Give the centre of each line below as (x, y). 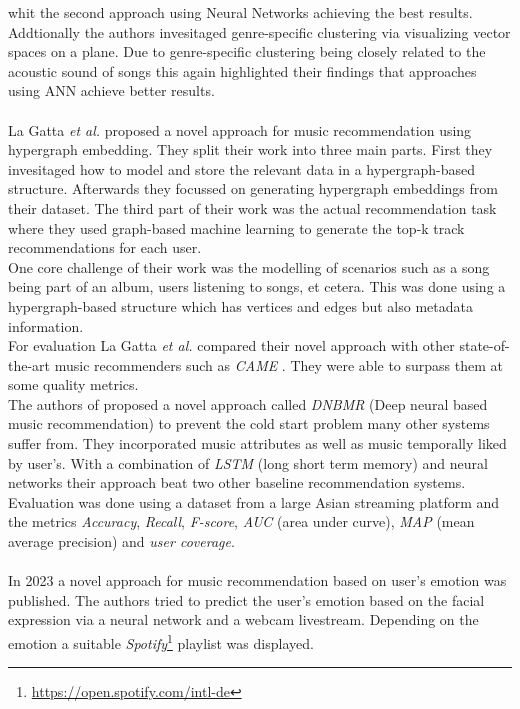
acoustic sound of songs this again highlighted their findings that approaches (242, 70)
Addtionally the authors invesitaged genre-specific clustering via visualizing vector (259, 31)
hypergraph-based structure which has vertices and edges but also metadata (240, 305)
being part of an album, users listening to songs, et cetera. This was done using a (257, 286)
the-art (29, 364)
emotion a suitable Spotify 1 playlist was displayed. (161, 641)
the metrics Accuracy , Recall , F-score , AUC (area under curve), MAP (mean (241, 521)
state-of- (484, 345)
